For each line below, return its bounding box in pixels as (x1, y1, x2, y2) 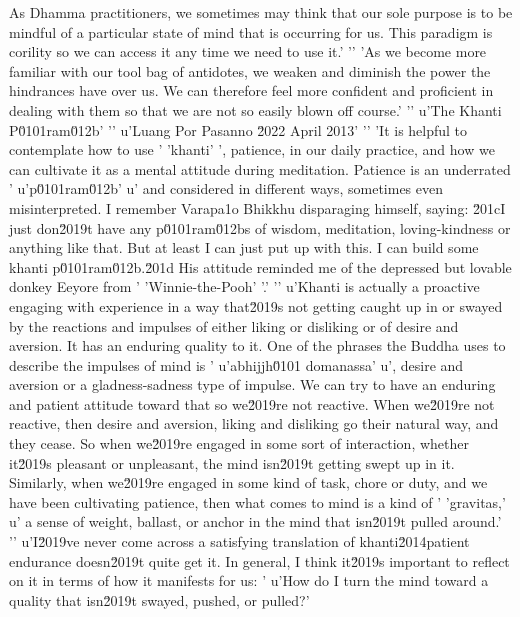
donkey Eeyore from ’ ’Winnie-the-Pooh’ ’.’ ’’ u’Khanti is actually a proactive (9, 276, 480, 297)
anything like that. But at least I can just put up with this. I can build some (9, 237, 479, 258)
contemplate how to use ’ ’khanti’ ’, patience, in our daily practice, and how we (9, 139, 495, 160)
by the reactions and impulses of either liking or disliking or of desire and (9, 315, 459, 336)
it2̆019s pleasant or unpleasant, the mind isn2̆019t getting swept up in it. (9, 452, 455, 473)
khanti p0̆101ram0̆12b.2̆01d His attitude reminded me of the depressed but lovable (9, 256, 512, 277)
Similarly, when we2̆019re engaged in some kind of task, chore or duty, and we (9, 472, 488, 493)
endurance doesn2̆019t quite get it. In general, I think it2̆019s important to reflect (9, 550, 510, 571)
